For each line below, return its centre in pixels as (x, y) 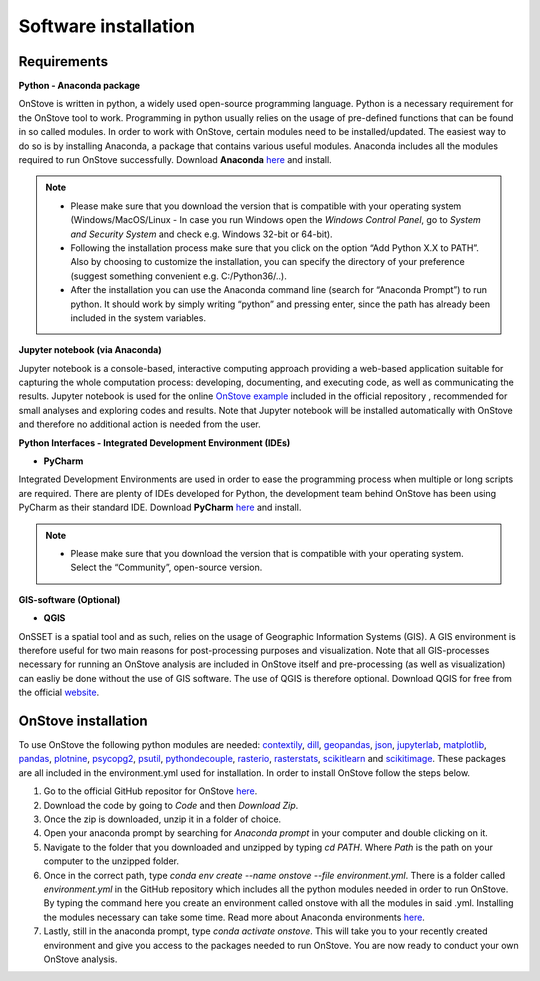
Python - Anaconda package (79, 86)
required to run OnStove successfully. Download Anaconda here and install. (175, 160)
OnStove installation (83, 720)
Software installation (106, 26)
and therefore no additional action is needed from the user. (140, 424)
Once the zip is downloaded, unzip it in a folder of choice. (162, 819)
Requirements (63, 61)
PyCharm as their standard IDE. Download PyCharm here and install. (160, 507)
